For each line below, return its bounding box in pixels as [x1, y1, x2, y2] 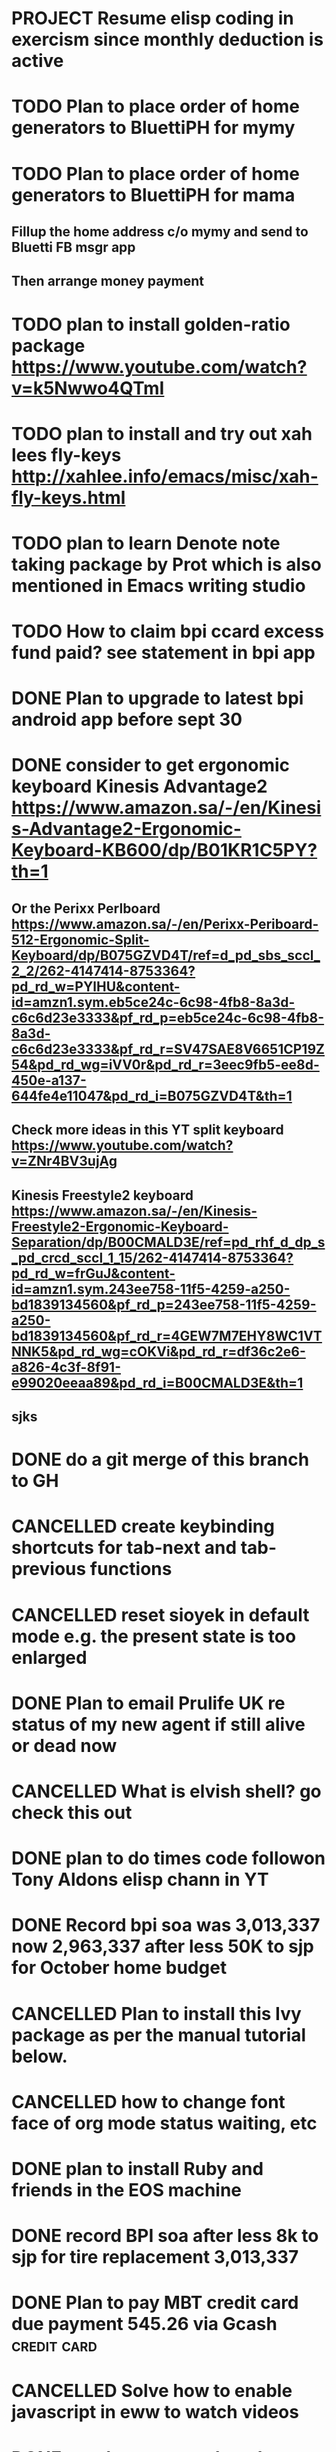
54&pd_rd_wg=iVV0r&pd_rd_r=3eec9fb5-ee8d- [11, 1056, 320, 1073]
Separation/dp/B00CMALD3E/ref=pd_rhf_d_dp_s [11, 1233, 326, 1251]
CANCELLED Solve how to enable [11, 2380, 293, 2402]
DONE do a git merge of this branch [11, 1448, 310, 1471]
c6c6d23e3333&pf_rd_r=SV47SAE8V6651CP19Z [11, 1040, 326, 1057]
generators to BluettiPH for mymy [11, 117, 296, 139]
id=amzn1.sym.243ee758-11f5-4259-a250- [11, 1280, 291, 1297]
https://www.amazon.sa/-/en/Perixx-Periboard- [11, 915, 319, 932]
